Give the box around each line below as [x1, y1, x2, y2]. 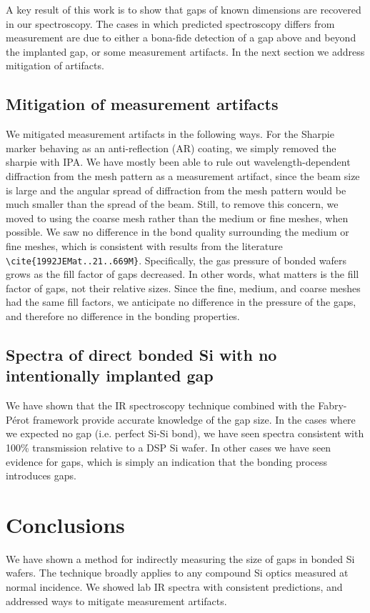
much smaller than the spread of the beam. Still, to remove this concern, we [6, 196, 339, 211]
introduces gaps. [6, 468, 76, 483]
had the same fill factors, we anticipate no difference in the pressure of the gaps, [6, 294, 356, 309]
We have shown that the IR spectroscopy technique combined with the [6, 398, 315, 413]
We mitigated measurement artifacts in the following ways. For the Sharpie [6, 126, 334, 141]
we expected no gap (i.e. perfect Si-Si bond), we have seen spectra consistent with [6, 426, 364, 441]
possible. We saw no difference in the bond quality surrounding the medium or [6, 224, 349, 239]
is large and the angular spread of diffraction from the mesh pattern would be [6, 182, 346, 197]
